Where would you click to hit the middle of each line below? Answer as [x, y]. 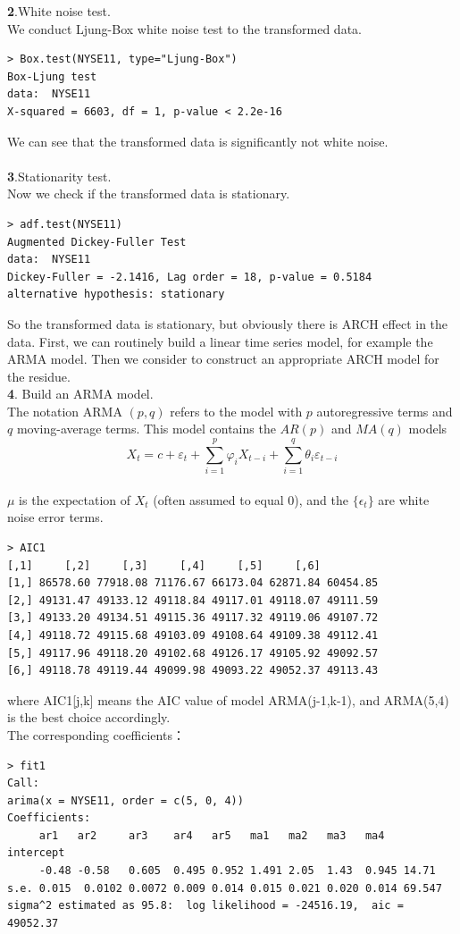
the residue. [39, 376]
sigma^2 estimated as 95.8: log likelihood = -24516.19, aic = [205, 906]
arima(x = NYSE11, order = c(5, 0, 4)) [125, 800]
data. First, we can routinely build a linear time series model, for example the [220, 341]
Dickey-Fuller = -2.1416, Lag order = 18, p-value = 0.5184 [190, 277]
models [428, 429]
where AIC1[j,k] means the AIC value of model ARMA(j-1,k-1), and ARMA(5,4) [228, 699]
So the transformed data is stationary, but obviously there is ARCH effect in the [228, 323]
